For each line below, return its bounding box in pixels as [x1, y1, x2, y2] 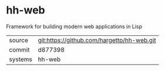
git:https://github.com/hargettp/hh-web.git [38, 36, 157, 44]
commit [9, 45, 30, 53]
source [9, 36, 28, 44]
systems [9, 55, 32, 63]
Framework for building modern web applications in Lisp [6, 23, 143, 30]
